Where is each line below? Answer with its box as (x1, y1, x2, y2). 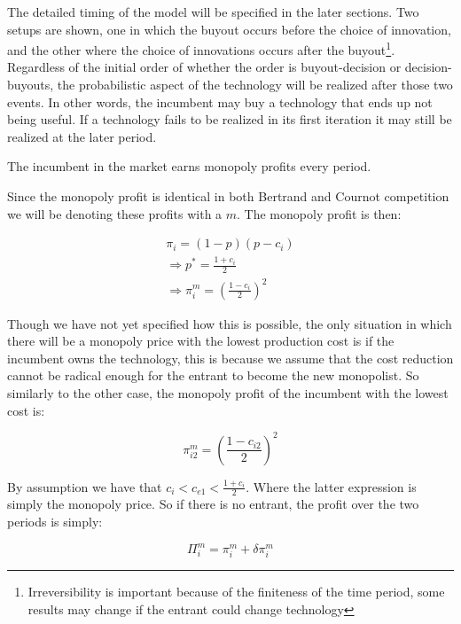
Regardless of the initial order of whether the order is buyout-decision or (7, 58, 402, 76)
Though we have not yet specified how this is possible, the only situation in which (7, 314, 452, 332)
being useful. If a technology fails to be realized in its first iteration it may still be (7, 110, 452, 129)
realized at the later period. (7, 127, 157, 145)
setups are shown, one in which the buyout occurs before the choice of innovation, (7, 19, 451, 38)
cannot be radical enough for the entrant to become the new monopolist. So (7, 366, 419, 385)
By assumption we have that (7, 477, 162, 495)
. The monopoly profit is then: (237, 204, 402, 222)
